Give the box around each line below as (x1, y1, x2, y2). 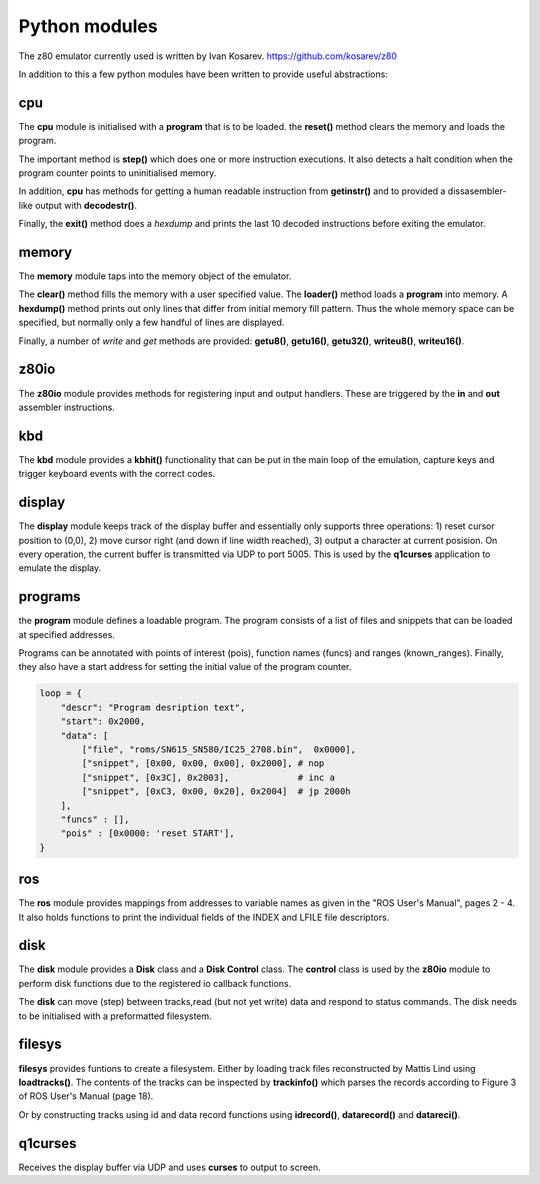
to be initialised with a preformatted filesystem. (18, 1010, 212, 1022)
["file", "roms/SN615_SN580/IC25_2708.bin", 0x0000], (81, 743, 357, 755)
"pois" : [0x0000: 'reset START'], (60, 828, 235, 839)
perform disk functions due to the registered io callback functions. (18, 977, 292, 989)
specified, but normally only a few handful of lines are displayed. (18, 316, 285, 329)
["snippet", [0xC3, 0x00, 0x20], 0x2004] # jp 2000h (81, 786, 351, 797)
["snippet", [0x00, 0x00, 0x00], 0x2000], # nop (81, 758, 325, 769)
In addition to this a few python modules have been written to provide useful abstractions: (18, 68, 389, 80)
